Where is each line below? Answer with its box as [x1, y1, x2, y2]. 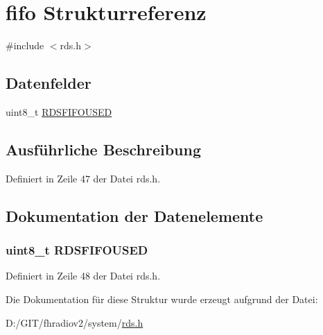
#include [6, 38, 44, 53]
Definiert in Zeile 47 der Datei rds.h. [6, 171, 161, 185]
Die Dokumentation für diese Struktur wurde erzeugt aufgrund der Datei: [6, 291, 318, 306]
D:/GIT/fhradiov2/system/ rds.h [6, 315, 143, 329]
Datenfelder [6, 72, 91, 94]
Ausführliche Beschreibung [6, 138, 201, 160]
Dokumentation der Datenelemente [6, 205, 263, 226]
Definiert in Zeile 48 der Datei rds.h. [6, 268, 161, 283]
